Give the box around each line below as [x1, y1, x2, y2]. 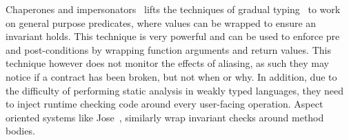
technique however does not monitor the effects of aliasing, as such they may [6, 56, 330, 70]
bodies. [6, 123, 35, 138]
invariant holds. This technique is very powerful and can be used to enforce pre [6, 29, 340, 43]
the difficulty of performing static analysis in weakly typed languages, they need [6, 83, 344, 97]
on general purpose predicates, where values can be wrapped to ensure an [6, 15, 317, 30]
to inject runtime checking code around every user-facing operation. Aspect [6, 97, 323, 111]
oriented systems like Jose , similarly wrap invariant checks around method [6, 110, 324, 124]
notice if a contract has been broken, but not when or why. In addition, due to [6, 69, 337, 83]
